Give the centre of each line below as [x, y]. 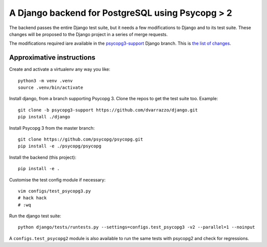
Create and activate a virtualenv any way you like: [60, 70]
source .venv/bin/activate [51, 88]
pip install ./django [44, 117]
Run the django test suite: [35, 216]
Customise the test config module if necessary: [57, 179]
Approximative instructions [52, 57]
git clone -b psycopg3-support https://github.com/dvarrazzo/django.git [108, 110]
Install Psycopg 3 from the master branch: [52, 128]
